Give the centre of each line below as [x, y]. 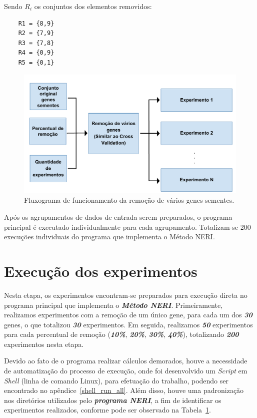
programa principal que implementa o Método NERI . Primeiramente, [113, 305]
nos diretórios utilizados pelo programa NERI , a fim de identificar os [113, 400]
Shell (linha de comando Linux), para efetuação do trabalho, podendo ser [116, 380]
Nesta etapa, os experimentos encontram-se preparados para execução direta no [126, 295]
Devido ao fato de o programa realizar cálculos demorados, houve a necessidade [126, 361]
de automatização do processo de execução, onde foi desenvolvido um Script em [126, 371]
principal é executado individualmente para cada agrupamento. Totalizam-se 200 [127, 227]
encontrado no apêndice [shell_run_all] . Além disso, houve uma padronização [124, 390]
